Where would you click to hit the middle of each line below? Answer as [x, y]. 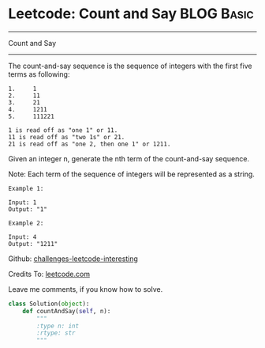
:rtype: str [56, 333]
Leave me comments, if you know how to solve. [86, 289]
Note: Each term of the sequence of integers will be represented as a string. [131, 174]
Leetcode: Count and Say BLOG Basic [131, 14]
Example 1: [26, 188]
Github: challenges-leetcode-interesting [73, 259]
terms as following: [39, 74]
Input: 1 [22, 202]
